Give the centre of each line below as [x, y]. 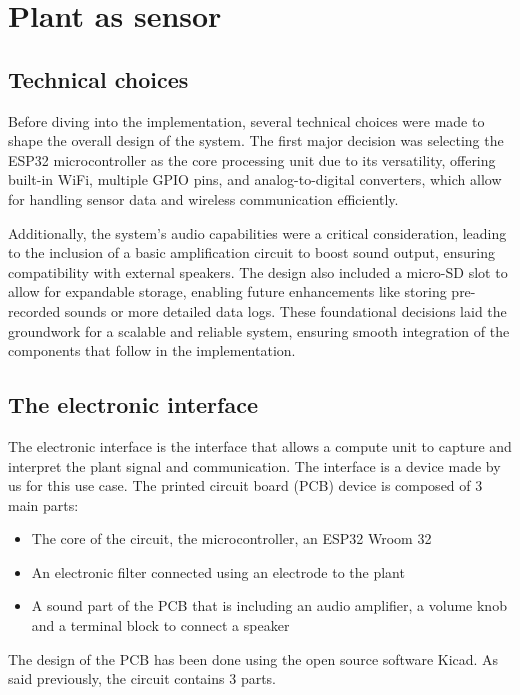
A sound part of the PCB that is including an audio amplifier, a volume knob [269, 605]
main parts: [43, 504]
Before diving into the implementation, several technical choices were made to [246, 120]
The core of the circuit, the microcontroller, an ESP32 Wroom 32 [231, 538]
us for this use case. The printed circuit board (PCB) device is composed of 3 [245, 485]
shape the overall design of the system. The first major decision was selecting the [256, 140]
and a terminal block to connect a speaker [160, 625]
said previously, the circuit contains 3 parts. [142, 678]
